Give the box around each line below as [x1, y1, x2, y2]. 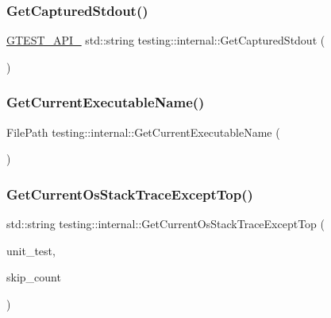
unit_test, [6, 242, 56, 258]
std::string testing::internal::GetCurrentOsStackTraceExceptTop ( [6, 215, 325, 232]
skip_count [6, 269, 61, 285]
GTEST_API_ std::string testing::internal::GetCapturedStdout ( [6, 32, 325, 48]
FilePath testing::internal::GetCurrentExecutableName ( [6, 123, 280, 140]
